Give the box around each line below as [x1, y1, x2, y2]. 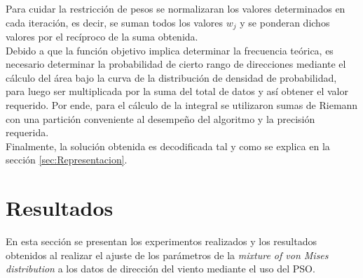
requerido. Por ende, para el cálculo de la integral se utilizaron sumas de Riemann [6, 98, 358, 112]
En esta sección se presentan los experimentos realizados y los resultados [6, 234, 317, 249]
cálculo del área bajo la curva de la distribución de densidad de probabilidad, [6, 70, 337, 85]
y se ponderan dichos [240, 15, 330, 29]
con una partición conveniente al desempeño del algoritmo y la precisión [6, 111, 315, 126]
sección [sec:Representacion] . [6, 152, 128, 167]
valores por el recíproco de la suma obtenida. [6, 29, 198, 44]
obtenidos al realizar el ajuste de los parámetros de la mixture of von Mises [6, 247, 329, 262]
